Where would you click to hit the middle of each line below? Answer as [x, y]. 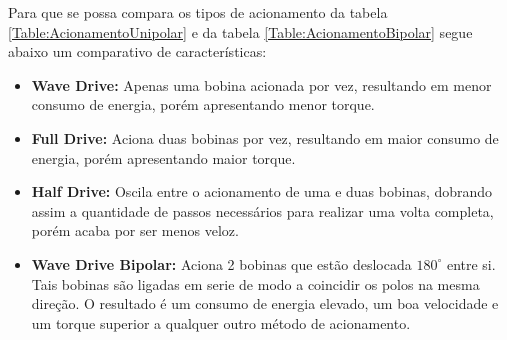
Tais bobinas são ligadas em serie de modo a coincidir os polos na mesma [255, 283]
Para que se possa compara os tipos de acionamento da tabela [198, 12]
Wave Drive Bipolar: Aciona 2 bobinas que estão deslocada [221, 263]
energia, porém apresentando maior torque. [163, 157]
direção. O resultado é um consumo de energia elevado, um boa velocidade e [265, 303]
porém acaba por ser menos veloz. [135, 230]
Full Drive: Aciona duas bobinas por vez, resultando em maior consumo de [265, 137]
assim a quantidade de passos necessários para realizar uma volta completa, [262, 210]
